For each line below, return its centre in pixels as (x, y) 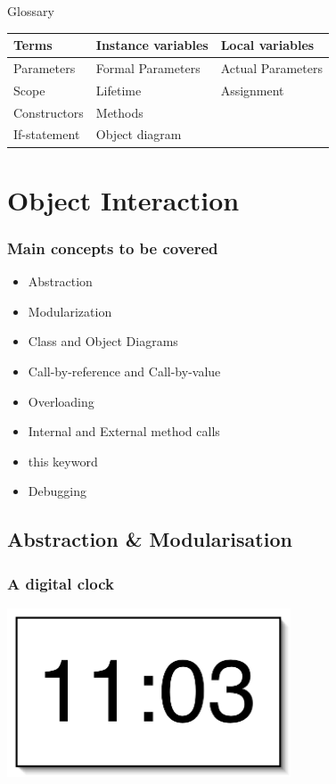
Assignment (252, 90)
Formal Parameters (148, 67)
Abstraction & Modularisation (150, 539)
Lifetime (119, 90)
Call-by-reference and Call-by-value (124, 371)
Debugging (57, 491)
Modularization (70, 311)
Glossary (31, 11)
